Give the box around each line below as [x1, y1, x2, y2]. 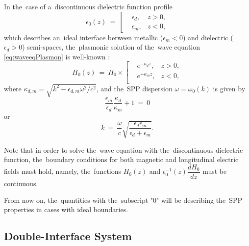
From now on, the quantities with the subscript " [4, 194, 153, 205]
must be [202, 166, 227, 176]
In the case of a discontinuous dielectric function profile [4, 1, 173, 11]
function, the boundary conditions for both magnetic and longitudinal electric [4, 154, 239, 164]
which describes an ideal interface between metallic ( [4, 32, 163, 42]
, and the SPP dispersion [96, 83, 173, 93]
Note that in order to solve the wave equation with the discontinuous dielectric [4, 144, 243, 155]
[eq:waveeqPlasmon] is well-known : [4, 51, 110, 61]
